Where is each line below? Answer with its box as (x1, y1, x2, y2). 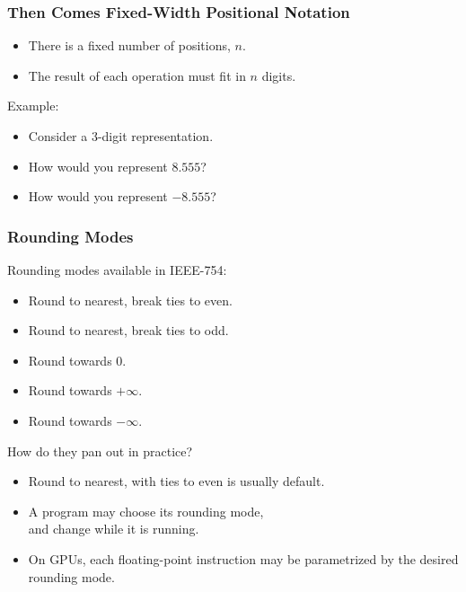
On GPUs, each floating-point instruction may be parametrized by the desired (28, 549, 459, 568)
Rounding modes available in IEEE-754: (7, 261, 227, 278)
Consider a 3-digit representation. (28, 127, 214, 145)
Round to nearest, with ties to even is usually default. (28, 472, 325, 490)
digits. (261, 66, 296, 84)
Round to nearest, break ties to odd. (28, 321, 229, 340)
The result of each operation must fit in (28, 66, 246, 84)
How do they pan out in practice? (7, 441, 193, 460)
